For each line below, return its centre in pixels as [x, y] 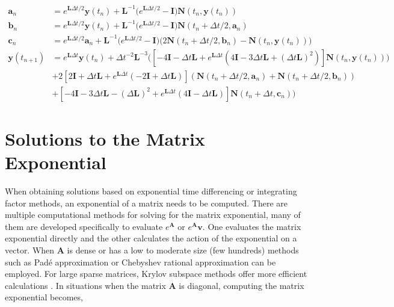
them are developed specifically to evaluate [84, 226]
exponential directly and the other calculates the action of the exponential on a [151, 238]
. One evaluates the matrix [252, 226]
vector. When [30, 250]
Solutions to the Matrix [105, 138]
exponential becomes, [44, 297]
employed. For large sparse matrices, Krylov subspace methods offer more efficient [156, 274]
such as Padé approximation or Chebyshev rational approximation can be [140, 262]
